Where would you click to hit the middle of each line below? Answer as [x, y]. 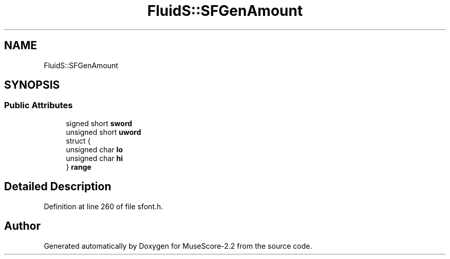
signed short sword [99, 123]
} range [79, 167]
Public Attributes [39, 105]
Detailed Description [58, 187]
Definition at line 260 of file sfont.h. [104, 206]
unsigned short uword [104, 132]
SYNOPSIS [32, 85]
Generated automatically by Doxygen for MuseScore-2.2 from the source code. [178, 246]
